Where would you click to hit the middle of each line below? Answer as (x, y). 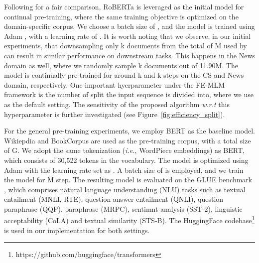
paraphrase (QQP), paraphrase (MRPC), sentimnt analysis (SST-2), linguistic (123, 208)
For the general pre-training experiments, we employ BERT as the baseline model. (130, 131)
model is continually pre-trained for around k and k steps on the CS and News (124, 75)
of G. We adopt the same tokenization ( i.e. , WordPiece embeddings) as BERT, (124, 150)
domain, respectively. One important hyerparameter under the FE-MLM (115, 84)
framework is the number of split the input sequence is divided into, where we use (129, 94)
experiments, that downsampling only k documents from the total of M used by (126, 46)
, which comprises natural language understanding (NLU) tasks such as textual (125, 189)
